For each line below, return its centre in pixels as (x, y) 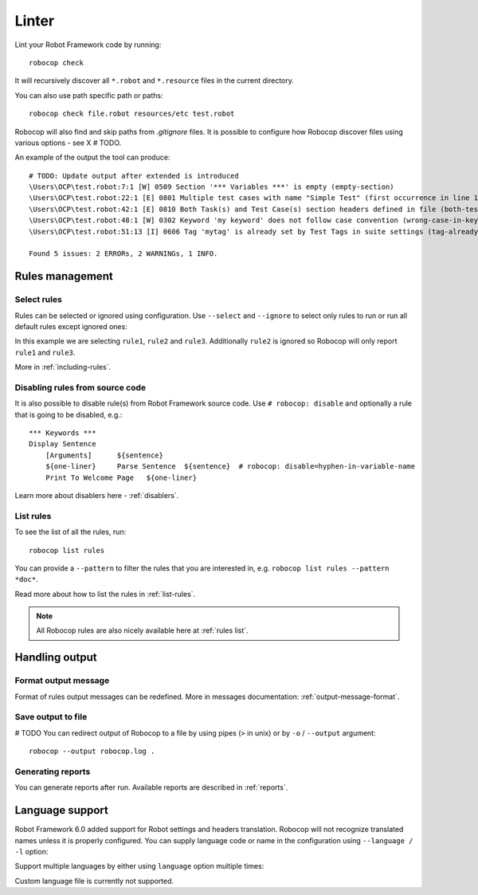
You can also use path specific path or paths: (89, 95)
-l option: (31, 852)
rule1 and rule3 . (45, 352)
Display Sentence (63, 444)
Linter (35, 21)
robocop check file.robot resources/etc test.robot (132, 114)
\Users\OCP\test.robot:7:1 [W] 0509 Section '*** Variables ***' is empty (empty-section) (212, 187)
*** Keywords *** (63, 433)
